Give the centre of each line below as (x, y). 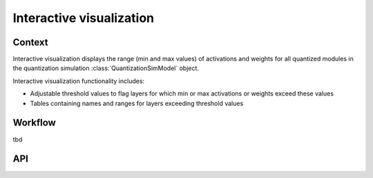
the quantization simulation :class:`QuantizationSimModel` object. (106, 68)
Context (30, 42)
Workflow (35, 123)
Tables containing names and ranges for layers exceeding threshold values (137, 103)
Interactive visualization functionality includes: (79, 81)
